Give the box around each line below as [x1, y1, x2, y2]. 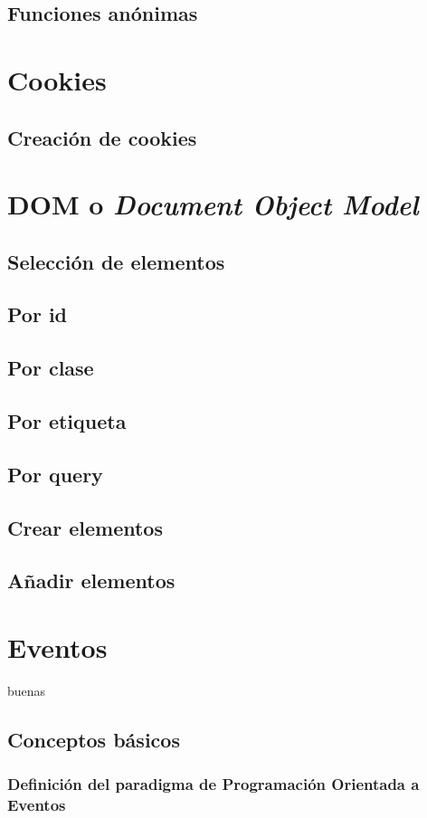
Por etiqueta [7, 407, 127, 435]
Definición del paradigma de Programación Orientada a [7, 773, 420, 795]
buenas [7, 680, 46, 699]
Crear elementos [7, 513, 163, 541]
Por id [7, 300, 68, 328]
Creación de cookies [7, 123, 197, 151]
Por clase [7, 354, 94, 382]
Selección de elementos [7, 247, 225, 275]
